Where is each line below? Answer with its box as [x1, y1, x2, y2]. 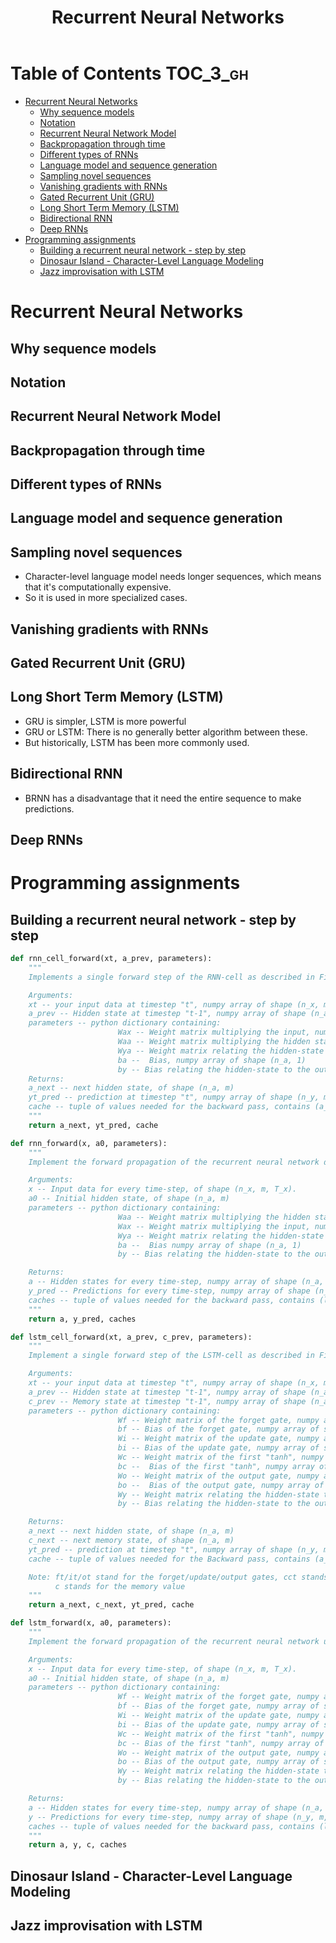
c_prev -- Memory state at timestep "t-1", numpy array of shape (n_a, [28, 1396, 333, 1406]
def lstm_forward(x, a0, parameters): [10, 1618, 172, 1628]
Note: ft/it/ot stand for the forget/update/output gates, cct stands [28, 1572, 329, 1582]
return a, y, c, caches [28, 1840, 128, 1850]
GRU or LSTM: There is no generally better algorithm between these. [24, 726, 308, 738]
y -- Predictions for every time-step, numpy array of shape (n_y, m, [28, 1812, 329, 1822]
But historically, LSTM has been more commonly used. [24, 736, 250, 748]
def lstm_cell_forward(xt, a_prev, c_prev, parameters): [10, 1332, 253, 1342]
